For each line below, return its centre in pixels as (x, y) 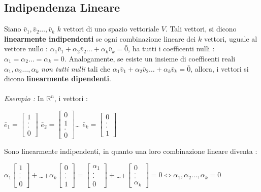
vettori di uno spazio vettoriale (111, 29)
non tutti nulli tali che (76, 68)
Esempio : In (24, 98)
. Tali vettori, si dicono (201, 29)
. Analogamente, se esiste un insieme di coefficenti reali (150, 58)
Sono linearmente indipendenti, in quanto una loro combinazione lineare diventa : (131, 151)
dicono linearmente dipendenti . (58, 78)
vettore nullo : (26, 49)
